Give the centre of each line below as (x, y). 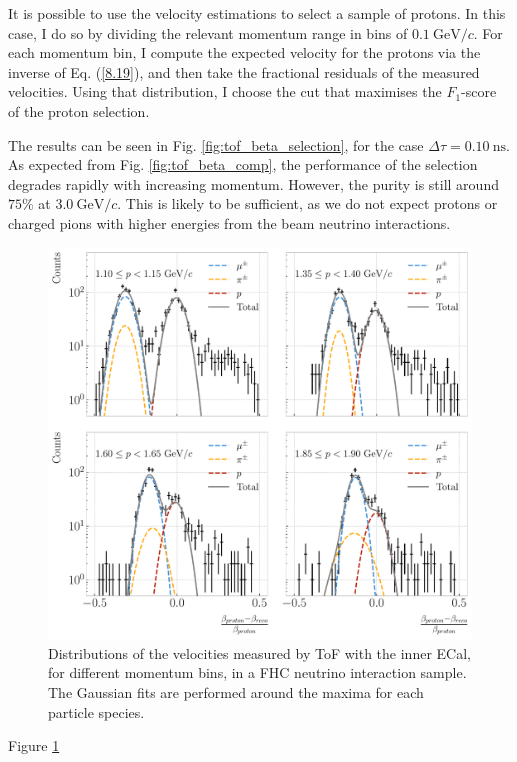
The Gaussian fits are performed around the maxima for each (236, 692)
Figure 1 (34, 745)
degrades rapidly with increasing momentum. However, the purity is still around (253, 183)
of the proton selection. (79, 110)
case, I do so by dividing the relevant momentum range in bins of (208, 32)
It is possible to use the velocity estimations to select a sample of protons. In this (257, 13)
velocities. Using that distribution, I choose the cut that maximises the (225, 91)
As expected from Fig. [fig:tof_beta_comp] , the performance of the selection (243, 164)
